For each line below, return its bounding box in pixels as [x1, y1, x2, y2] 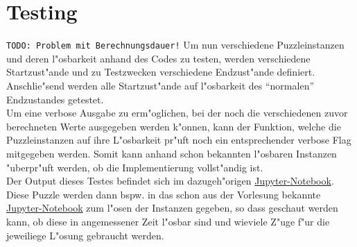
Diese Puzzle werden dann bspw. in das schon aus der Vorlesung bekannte [6, 187, 321, 201]
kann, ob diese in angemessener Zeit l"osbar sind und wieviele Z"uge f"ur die [6, 214, 330, 228]
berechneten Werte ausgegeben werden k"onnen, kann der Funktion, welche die [6, 119, 341, 133]
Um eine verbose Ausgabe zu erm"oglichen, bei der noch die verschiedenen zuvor [6, 105, 348, 120]
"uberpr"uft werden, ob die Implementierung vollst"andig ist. [6, 160, 263, 174]
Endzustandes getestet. [6, 92, 104, 106]
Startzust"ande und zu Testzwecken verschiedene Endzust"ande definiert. [6, 65, 315, 79]
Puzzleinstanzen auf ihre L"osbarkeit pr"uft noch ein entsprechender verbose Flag [6, 133, 351, 147]
